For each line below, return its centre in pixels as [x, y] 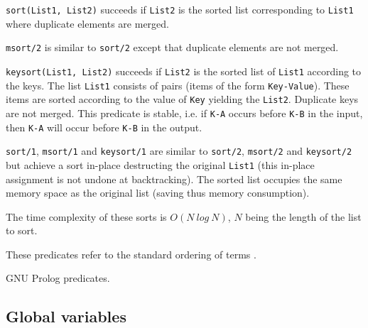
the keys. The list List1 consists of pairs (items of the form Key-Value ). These [178, 85]
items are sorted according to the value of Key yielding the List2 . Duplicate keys [182, 99]
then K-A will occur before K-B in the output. [104, 127]
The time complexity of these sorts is [86, 216]
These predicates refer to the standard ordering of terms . [131, 254]
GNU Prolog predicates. [58, 278]
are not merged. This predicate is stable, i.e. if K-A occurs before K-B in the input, [184, 113]
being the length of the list [303, 216]
